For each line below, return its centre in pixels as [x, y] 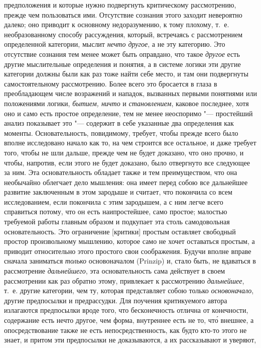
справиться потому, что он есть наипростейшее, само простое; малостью [116, 211]
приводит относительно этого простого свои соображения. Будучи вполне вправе [128, 251]
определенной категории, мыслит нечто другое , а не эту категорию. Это [115, 44]
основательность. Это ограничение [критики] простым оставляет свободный [120, 231]
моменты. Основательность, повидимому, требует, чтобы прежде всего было [121, 133]
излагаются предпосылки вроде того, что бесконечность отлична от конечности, [126, 310]
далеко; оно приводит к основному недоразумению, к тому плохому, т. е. [117, 24]
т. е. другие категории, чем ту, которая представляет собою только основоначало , [129, 290]
